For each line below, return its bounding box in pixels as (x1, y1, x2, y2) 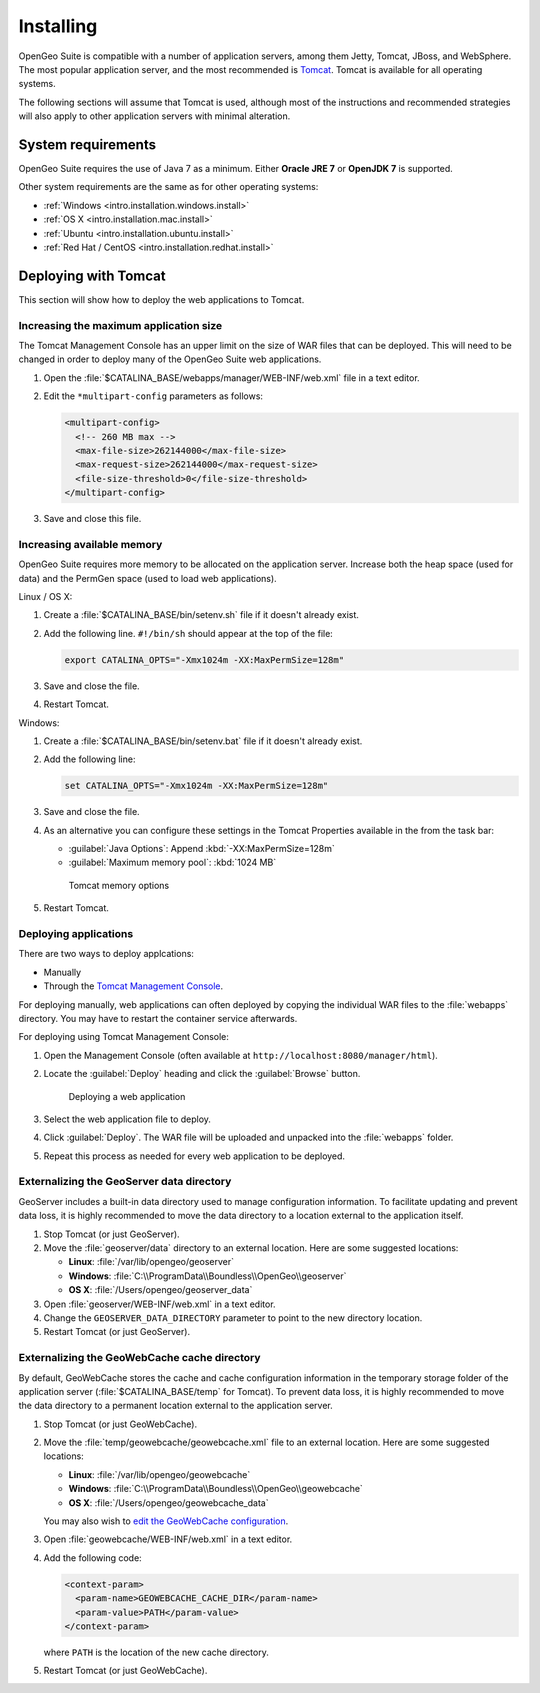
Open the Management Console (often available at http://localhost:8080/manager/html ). (43, 1049, 439, 1061)
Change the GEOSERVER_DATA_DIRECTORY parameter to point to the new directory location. (43, 1311, 423, 1324)
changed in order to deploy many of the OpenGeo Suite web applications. (18, 353, 322, 365)
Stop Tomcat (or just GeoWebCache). (43, 1418, 198, 1430)
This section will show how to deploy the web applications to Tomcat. (18, 293, 305, 305)
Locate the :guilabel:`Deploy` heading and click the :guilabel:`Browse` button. (43, 1068, 361, 1080)
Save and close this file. (43, 513, 142, 525)
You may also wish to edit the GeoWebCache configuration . (43, 1515, 289, 1527)
